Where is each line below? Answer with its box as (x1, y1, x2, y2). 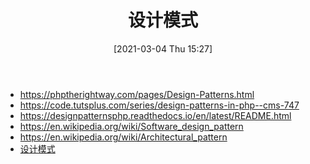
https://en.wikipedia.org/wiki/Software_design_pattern (19, 120, 244, 132)
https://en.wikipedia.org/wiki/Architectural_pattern (19, 131, 228, 143)
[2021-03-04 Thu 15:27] (113, 42, 213, 55)
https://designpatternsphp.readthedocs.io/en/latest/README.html (19, 109, 292, 121)
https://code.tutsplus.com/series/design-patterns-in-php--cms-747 (19, 99, 300, 111)
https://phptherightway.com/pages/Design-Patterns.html (19, 88, 255, 100)
